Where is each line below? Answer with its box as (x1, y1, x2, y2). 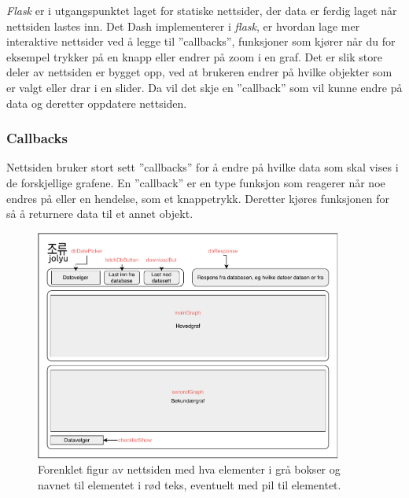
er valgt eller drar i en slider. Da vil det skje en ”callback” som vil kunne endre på (6, 79, 403, 95)
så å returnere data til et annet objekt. (6, 205, 193, 222)
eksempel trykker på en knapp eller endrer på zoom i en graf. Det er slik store (6, 48, 382, 65)
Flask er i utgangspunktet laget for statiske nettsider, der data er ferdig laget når (6, 2, 397, 18)
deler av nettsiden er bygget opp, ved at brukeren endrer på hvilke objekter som (6, 64, 392, 80)
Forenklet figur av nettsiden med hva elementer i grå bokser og (38, 461, 341, 478)
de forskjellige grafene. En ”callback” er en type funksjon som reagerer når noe (6, 174, 385, 190)
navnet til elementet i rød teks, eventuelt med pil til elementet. (38, 476, 341, 492)
